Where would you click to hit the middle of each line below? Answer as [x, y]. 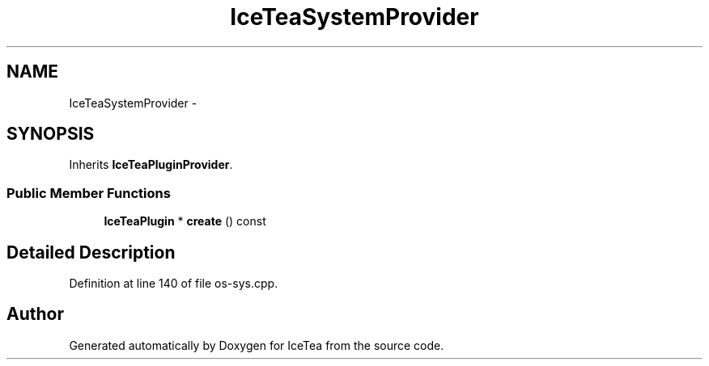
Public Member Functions [89, 193]
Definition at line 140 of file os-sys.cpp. [174, 284]
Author [35, 314]
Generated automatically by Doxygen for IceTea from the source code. [257, 345]
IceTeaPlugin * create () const [185, 221]
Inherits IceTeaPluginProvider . [151, 165]
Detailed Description [91, 252]
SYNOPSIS [51, 134]
